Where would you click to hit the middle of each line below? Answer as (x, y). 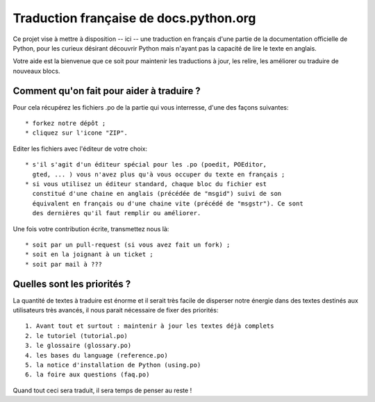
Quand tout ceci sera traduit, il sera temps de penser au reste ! (102, 390)
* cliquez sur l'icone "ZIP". (77, 133)
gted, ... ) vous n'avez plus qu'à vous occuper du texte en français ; (159, 174)
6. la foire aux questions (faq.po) (87, 375)
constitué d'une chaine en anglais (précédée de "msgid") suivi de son (157, 194)
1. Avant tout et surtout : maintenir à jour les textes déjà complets (150, 326)
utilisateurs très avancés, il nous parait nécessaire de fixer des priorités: (116, 310)
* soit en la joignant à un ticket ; (90, 254)
